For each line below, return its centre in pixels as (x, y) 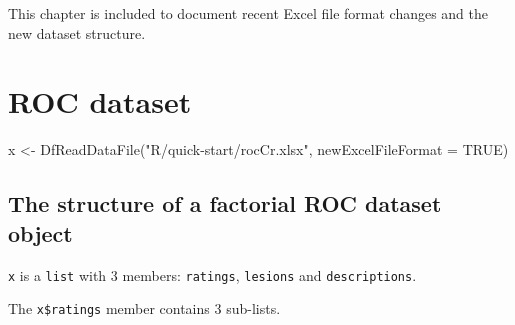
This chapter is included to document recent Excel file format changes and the (248, 13)
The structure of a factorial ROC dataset (225, 203)
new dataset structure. (77, 32)
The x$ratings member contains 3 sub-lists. (144, 308)
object (40, 232)
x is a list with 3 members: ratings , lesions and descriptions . (212, 274)
